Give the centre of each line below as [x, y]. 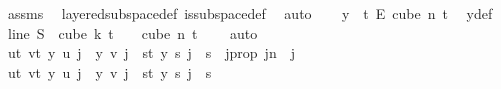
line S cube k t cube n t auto [132, 32]
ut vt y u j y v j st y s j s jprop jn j [151, 52]
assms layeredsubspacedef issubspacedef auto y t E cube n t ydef [250, 13]
